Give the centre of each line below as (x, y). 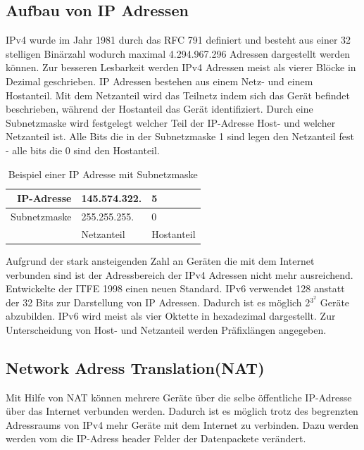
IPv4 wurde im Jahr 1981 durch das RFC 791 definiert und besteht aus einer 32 (178, 40)
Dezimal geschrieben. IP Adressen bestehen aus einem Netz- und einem (159, 81)
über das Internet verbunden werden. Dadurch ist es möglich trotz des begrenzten (182, 411)
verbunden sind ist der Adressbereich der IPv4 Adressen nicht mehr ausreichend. (180, 274)
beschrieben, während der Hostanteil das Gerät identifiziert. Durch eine (159, 109)
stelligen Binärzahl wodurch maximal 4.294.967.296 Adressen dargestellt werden (178, 53)
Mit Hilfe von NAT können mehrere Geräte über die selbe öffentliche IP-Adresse (179, 397)
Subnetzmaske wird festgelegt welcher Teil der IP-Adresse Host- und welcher (171, 122)
